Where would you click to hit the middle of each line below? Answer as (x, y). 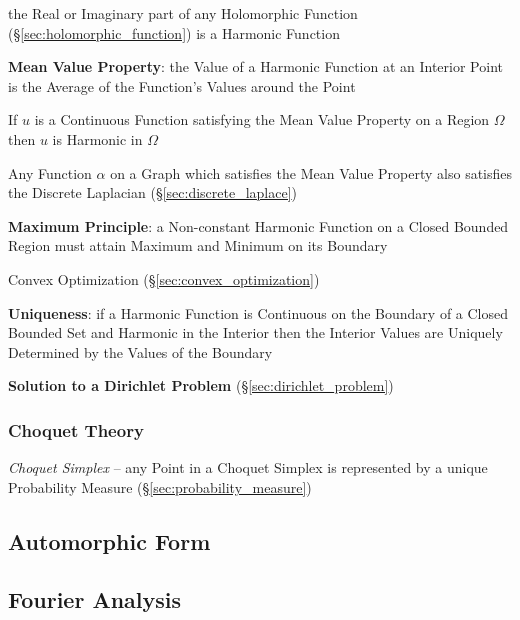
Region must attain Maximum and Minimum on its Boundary (198, 245)
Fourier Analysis (95, 599)
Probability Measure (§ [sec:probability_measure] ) (160, 486)
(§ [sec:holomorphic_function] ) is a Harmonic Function (174, 32)
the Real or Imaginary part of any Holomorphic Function (183, 13)
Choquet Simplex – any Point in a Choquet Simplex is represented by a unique (248, 467)
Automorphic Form (109, 540)
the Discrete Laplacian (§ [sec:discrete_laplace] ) (153, 192)
